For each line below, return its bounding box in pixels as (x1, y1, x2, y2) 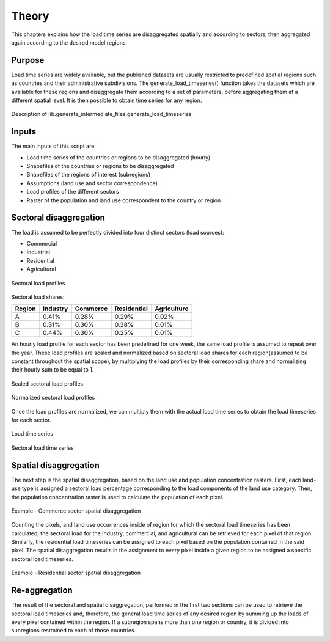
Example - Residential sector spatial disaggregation (11, 569, 141, 577)
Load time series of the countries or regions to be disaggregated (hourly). (26, 153, 212, 161)
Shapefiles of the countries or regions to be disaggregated (26, 163, 174, 170)
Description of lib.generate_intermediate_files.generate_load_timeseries (11, 111, 192, 118)
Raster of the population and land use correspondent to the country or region (26, 196, 221, 204)
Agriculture (155, 304, 189, 313)
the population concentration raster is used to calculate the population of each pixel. (11, 493, 224, 500)
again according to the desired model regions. (11, 38, 128, 46)
